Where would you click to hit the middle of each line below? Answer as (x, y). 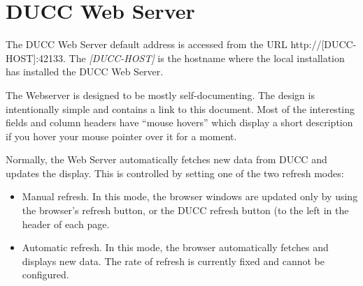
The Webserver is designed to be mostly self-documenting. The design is (160, 95)
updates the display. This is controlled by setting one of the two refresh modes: (175, 173)
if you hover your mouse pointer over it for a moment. (121, 136)
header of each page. (66, 224)
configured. (45, 274)
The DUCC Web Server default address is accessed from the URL (147, 44)
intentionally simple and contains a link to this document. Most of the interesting (180, 108)
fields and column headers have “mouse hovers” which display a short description (179, 122)
